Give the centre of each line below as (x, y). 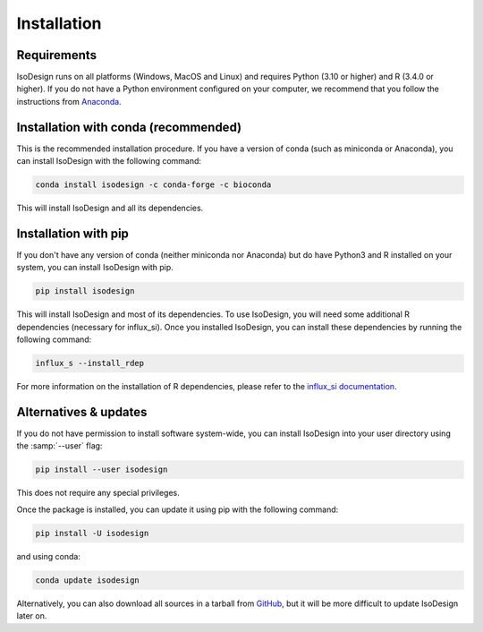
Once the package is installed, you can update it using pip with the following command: (178, 509)
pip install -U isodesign (92, 533)
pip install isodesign (85, 291)
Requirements (57, 55)
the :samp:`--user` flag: (59, 446)
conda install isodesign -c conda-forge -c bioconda (153, 185)
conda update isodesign (88, 580)
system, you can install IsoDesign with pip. (95, 268)
